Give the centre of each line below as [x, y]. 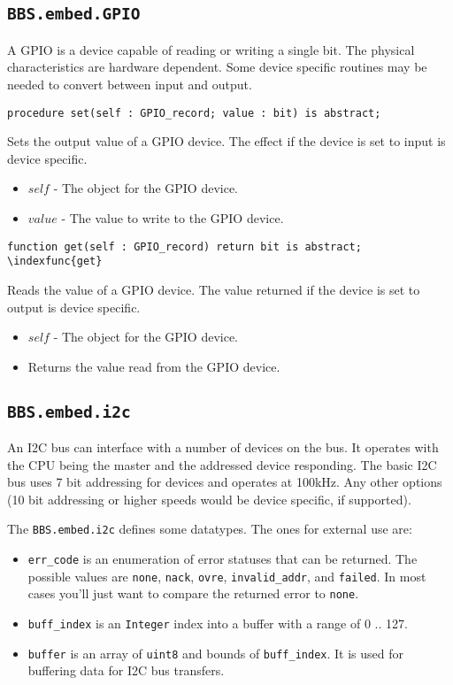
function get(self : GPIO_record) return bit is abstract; [184, 246]
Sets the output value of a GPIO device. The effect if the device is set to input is [226, 141]
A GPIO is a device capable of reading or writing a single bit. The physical [211, 49]
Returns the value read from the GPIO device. [154, 366]
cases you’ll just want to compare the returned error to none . [193, 593]
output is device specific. [74, 307]
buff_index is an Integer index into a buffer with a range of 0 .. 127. [218, 623]
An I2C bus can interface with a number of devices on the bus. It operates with [223, 447]
